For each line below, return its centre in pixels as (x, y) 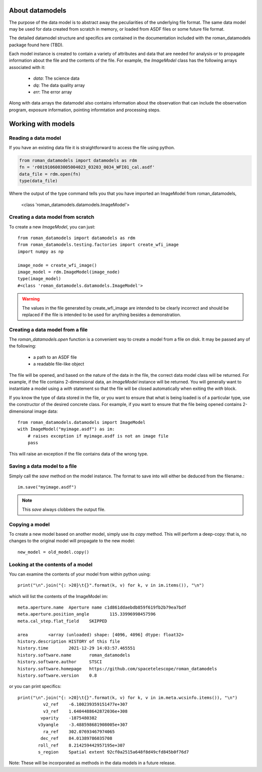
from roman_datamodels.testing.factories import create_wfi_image (98, 245)
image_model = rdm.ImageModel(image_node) (69, 272)
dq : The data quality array (59, 85)
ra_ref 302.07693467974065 (79, 731)
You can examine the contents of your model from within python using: (80, 574)
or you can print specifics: (35, 686)
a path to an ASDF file (55, 357)
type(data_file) (39, 181)
